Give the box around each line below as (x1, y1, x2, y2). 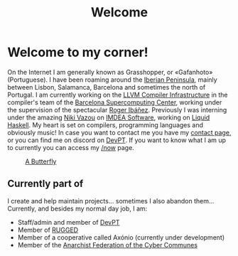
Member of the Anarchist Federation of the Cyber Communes (17, 240, 198, 249)
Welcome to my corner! (7, 44, 149, 60)
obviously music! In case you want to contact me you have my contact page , (7, 128, 232, 137)
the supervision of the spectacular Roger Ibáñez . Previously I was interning (7, 105, 227, 114)
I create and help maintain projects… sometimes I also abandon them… (7, 196, 215, 205)
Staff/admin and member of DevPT (17, 218, 120, 226)
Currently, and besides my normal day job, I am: (7, 204, 148, 213)
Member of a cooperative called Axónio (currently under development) (17, 233, 225, 242)
